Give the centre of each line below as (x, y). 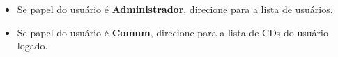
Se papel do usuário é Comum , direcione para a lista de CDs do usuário (172, 32)
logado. (32, 46)
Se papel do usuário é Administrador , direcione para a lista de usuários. (175, 9)
